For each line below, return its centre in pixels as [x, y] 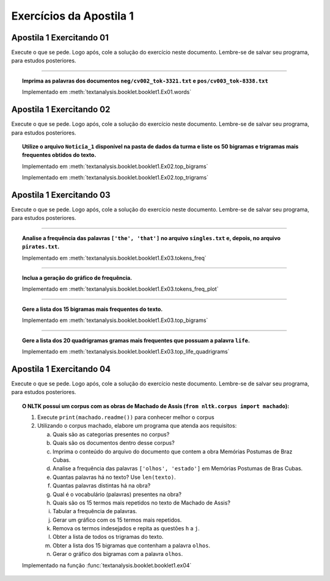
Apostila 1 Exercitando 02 [61, 110]
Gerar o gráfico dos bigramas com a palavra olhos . [118, 554]
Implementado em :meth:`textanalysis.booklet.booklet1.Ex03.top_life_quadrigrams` [126, 351]
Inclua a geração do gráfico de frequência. [77, 277]
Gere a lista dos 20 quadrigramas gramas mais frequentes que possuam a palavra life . [136, 340]
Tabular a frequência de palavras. [95, 511]
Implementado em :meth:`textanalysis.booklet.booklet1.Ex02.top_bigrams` [115, 166]
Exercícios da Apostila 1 [73, 16]
